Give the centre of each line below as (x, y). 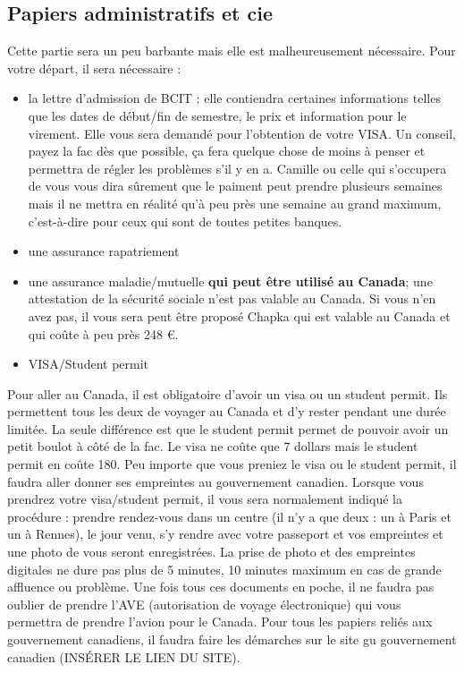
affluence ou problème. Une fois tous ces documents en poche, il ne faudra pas (221, 587)
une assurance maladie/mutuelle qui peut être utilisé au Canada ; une (230, 281)
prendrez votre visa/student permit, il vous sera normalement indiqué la (205, 499)
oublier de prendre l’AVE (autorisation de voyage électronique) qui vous (204, 604)
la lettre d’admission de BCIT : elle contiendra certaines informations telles (234, 98)
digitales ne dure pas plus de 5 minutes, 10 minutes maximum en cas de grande (224, 569)
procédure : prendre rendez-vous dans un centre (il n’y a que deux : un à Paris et (229, 516)
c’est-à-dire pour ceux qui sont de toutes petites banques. (185, 221)
